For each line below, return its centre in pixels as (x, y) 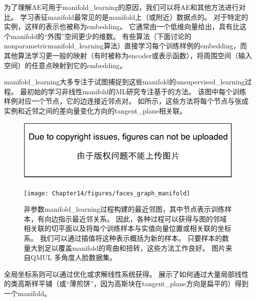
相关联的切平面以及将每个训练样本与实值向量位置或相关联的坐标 (128, 228)
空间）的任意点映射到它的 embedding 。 (65, 65)
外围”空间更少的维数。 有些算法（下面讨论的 (119, 36)
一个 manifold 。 (28, 293)
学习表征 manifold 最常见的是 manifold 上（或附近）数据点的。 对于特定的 (134, 17)
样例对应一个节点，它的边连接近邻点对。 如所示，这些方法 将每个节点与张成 (126, 101)
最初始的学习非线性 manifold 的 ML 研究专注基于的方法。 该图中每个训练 (133, 91)
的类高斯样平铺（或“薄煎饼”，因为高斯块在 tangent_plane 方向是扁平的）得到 (126, 283)
